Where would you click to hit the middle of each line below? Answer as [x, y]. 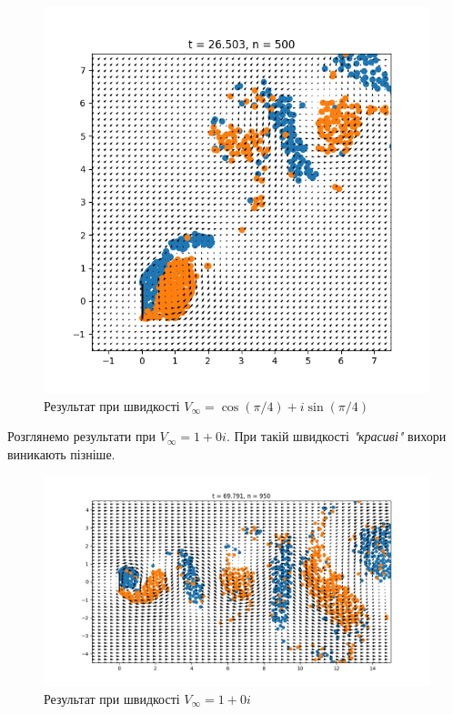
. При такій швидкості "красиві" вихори [336, 436]
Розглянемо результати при [81, 436]
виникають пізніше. [61, 453]
